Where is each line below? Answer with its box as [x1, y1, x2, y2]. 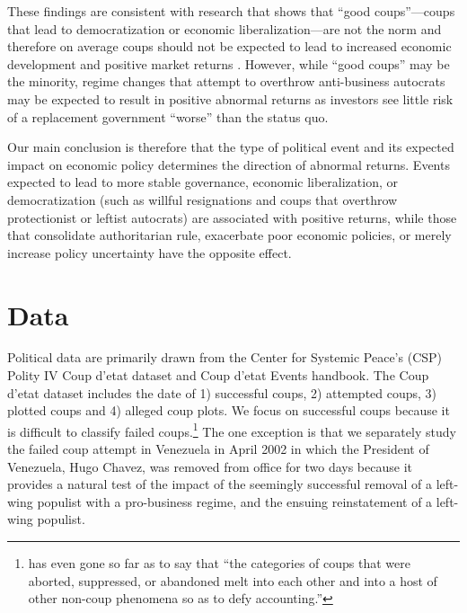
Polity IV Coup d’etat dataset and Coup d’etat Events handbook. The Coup [7, 366, 429, 385]
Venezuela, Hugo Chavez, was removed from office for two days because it [7, 457, 412, 475]
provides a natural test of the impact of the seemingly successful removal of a [7, 475, 433, 493]
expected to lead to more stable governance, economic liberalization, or [7, 173, 398, 191]
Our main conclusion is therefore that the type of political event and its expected [7, 138, 454, 156]
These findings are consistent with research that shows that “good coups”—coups [7, 2, 455, 20]
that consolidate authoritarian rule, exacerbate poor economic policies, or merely [7, 226, 452, 244]
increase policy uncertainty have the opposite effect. [7, 243, 292, 262]
